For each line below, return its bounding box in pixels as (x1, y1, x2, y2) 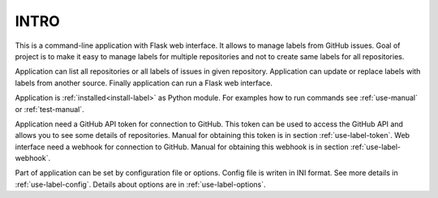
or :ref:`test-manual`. (15, 104, 84, 114)
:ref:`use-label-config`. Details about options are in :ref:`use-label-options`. (15, 179, 266, 189)
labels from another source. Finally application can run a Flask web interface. (15, 78, 273, 88)
